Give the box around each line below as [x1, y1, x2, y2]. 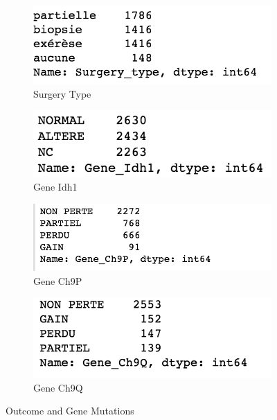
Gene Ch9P [33, 273, 82, 288]
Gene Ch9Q [33, 380, 83, 394]
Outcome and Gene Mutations [6, 403, 134, 418]
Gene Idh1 [33, 180, 78, 194]
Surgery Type [33, 86, 91, 100]
